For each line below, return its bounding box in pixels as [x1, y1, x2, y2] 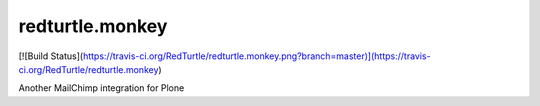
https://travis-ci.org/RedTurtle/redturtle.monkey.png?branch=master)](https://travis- [82, 50, 431, 62]
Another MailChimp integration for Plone [18, 82, 185, 94]
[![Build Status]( [18, 50, 84, 62]
